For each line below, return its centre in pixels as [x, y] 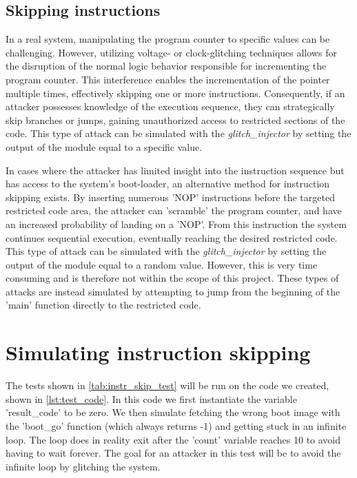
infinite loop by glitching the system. [83, 466]
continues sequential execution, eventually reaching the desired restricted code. [172, 237]
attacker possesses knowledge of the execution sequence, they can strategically [170, 106]
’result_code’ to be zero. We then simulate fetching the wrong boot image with [173, 412]
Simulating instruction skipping [158, 352]
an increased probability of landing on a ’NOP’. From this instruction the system [176, 224]
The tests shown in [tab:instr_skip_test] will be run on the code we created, [167, 385]
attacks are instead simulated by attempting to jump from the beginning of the [173, 291]
